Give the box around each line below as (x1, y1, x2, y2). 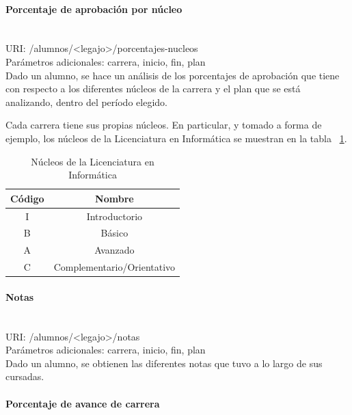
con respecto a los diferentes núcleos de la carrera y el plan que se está (5, 81, 301, 96)
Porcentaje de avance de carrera (5, 396, 160, 410)
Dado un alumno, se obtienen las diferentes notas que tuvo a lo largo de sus (5, 356, 323, 370)
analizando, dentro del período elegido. (5, 94, 167, 109)
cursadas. (5, 369, 44, 384)
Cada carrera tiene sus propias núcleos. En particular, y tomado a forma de (5, 118, 322, 132)
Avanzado (94, 243, 135, 257)
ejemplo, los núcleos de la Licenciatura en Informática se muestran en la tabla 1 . (5, 131, 347, 145)
